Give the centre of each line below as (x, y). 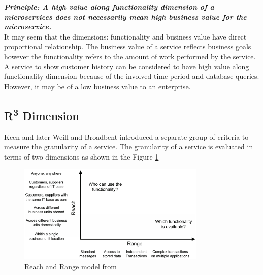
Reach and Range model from (71, 266)
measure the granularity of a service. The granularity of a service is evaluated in (129, 147)
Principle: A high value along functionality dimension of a (109, 7)
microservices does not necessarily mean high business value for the (125, 16)
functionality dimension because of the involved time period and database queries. (132, 76)
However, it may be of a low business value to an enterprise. (97, 86)
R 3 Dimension (42, 114)
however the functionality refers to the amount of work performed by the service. (130, 56)
